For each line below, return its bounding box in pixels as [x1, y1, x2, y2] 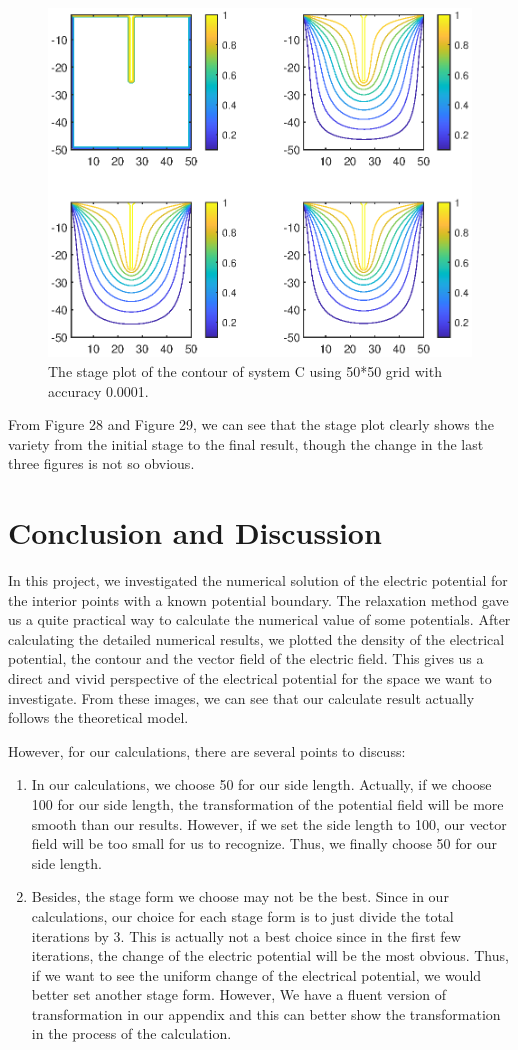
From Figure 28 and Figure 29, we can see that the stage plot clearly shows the [8, 414, 494, 435]
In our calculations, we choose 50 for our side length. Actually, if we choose [31, 774, 492, 795]
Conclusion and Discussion [8, 512, 382, 553]
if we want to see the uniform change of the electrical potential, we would [31, 964, 482, 985]
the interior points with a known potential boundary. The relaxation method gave [8, 589, 509, 610]
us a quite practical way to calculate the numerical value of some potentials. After [8, 609, 511, 630]
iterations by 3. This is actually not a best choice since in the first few [31, 925, 461, 946]
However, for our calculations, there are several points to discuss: [8, 740, 406, 761]
